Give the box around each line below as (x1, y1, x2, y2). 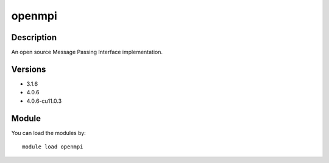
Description (11, 32, 57, 43)
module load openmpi (22, 144, 83, 150)
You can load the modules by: (11, 129, 87, 136)
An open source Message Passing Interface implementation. (11, 49, 163, 56)
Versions (11, 64, 46, 74)
